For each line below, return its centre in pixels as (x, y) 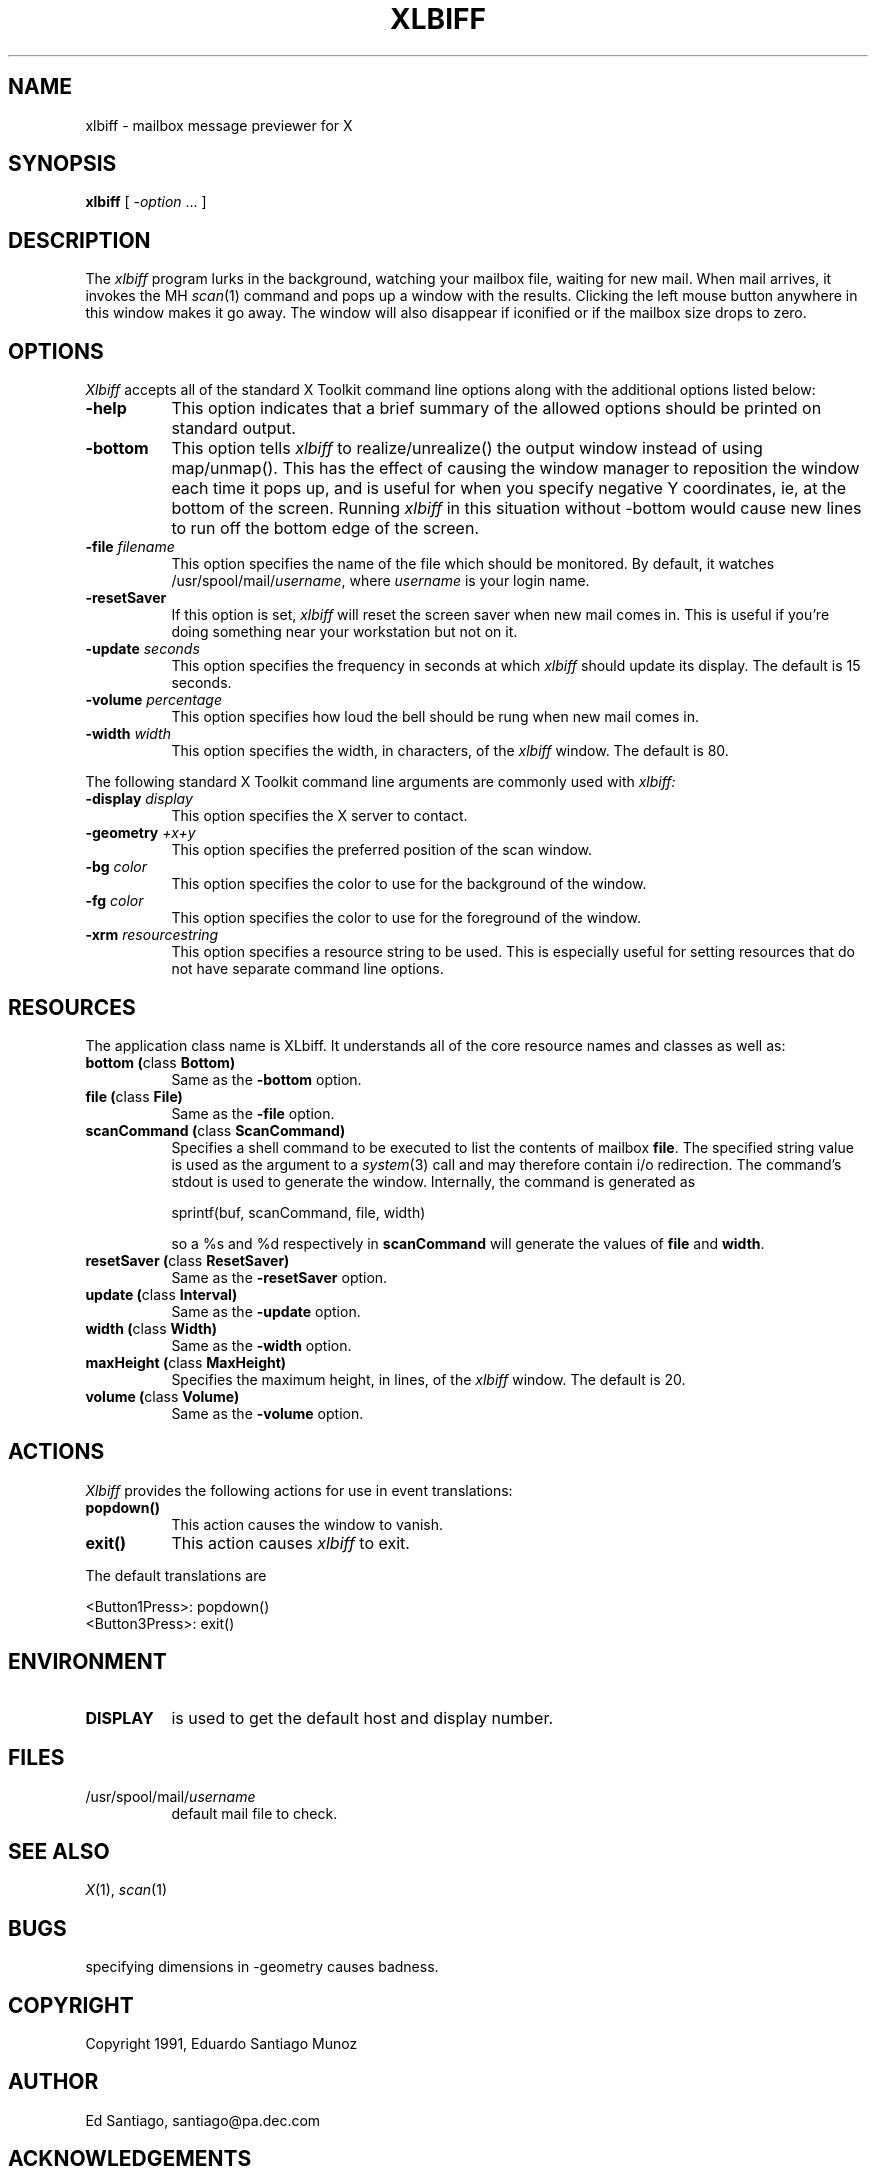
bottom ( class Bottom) (160, 1062)
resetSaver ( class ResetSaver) (187, 1260)
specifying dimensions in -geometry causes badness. (262, 1967)
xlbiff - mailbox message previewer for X (219, 125)
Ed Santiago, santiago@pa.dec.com (203, 2120)
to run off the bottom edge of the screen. (325, 528)
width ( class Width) (151, 1328)
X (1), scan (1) (126, 1890)
